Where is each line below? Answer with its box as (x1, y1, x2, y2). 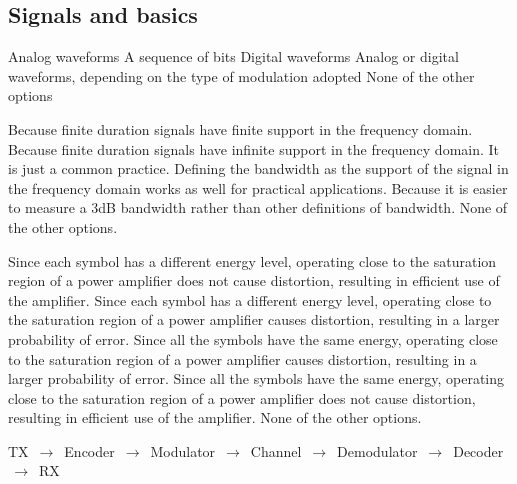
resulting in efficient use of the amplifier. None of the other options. (8, 407, 422, 428)
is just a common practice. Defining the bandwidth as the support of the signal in (8, 158, 509, 179)
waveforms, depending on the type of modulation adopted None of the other (8, 65, 475, 86)
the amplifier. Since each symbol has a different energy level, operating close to (8, 289, 492, 310)
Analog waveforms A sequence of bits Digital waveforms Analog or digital (8, 46, 459, 67)
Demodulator (337, 440, 418, 461)
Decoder (453, 440, 504, 461)
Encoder (64, 440, 115, 461)
